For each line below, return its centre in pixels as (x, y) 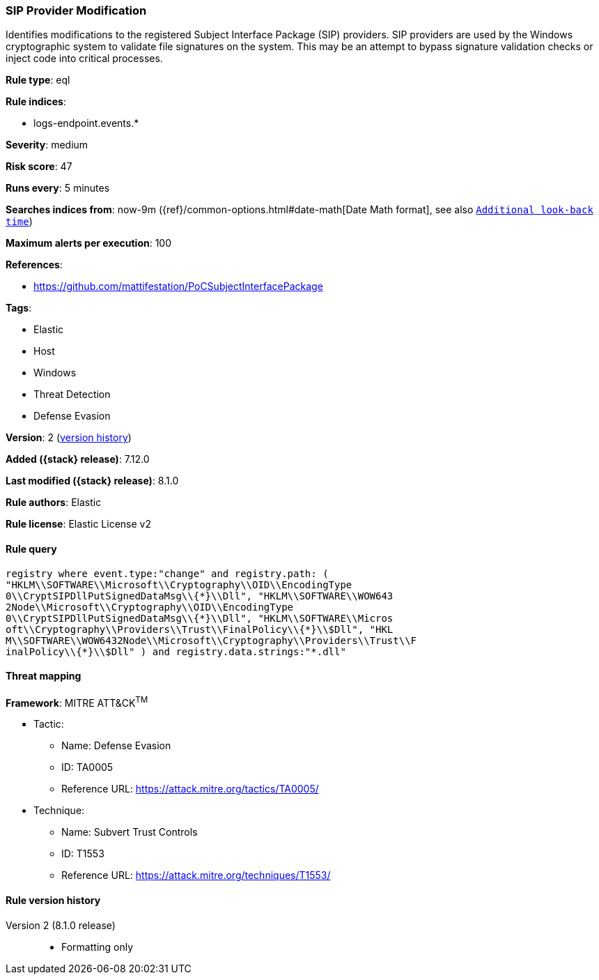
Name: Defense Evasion (116, 746)
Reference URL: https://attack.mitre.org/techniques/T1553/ (196, 875)
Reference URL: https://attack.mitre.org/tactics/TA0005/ (190, 789)
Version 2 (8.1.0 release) (61, 925)
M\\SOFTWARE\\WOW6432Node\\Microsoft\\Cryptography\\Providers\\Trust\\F (211, 640)
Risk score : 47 (39, 167)
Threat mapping (44, 676)
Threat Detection (72, 395)
